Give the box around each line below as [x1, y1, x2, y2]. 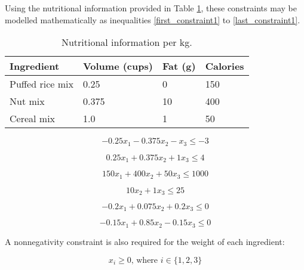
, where [131, 256, 158, 265]
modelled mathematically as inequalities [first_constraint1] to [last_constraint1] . [5, 13, 300, 26]
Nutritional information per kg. [61, 35, 192, 49]
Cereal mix [10, 111, 56, 126]
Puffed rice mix [10, 77, 73, 91]
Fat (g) [162, 59, 196, 73]
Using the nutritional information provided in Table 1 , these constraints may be [5, 2, 297, 14]
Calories [205, 59, 244, 73]
